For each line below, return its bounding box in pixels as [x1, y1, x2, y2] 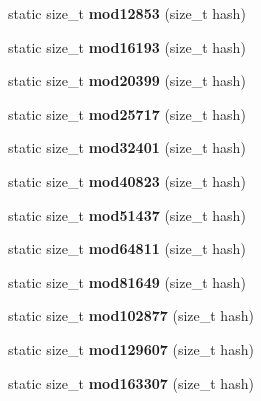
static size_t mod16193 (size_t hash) [8, 36, 246, 57]
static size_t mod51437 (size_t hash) [8, 204, 246, 225]
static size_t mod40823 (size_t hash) [8, 170, 246, 191]
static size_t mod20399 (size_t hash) [8, 70, 246, 91]
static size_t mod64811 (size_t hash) [8, 238, 246, 259]
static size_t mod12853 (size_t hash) [8, 3, 246, 23]
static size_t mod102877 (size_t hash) [8, 305, 254, 326]
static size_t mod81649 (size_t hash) [8, 271, 246, 292]
